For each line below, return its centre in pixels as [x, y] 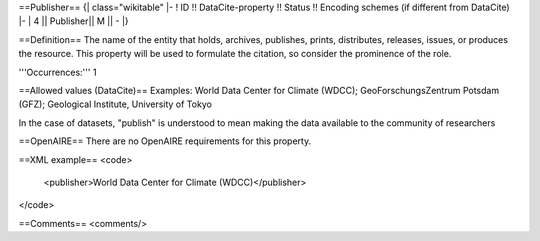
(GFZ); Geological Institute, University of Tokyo [115, 104]
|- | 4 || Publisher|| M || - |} [73, 21]
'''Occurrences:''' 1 [57, 72]
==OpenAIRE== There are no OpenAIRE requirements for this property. [165, 141]
